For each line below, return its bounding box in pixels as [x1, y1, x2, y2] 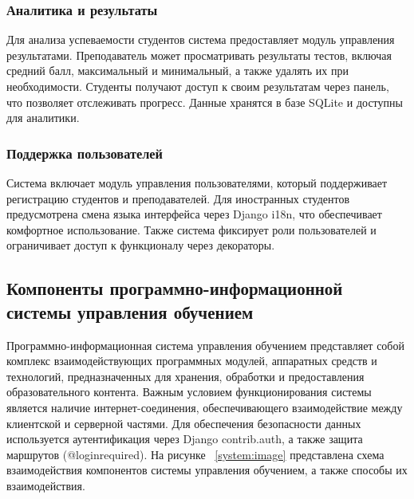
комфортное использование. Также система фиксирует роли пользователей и [6, 221, 377, 238]
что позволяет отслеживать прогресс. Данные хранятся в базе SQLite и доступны [6, 93, 403, 110]
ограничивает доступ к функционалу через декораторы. [6, 237, 275, 253]
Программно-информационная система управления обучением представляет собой [6, 336, 404, 353]
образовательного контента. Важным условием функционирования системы [6, 383, 372, 400]
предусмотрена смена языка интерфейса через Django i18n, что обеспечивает [6, 206, 382, 222]
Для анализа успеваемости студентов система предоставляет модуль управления [6, 31, 395, 48]
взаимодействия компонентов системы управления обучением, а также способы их [6, 462, 408, 478]
